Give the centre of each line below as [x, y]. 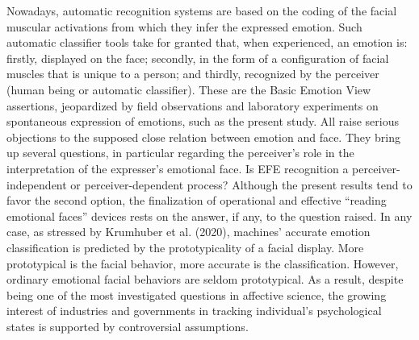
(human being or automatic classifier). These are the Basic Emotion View [189, 89]
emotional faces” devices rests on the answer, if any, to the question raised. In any [209, 216]
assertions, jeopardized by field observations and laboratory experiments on [193, 105]
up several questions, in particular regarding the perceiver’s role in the [180, 153]
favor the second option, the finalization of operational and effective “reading [197, 200]
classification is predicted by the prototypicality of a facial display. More [185, 247]
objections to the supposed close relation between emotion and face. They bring [204, 137]
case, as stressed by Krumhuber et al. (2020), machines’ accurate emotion [189, 232]
